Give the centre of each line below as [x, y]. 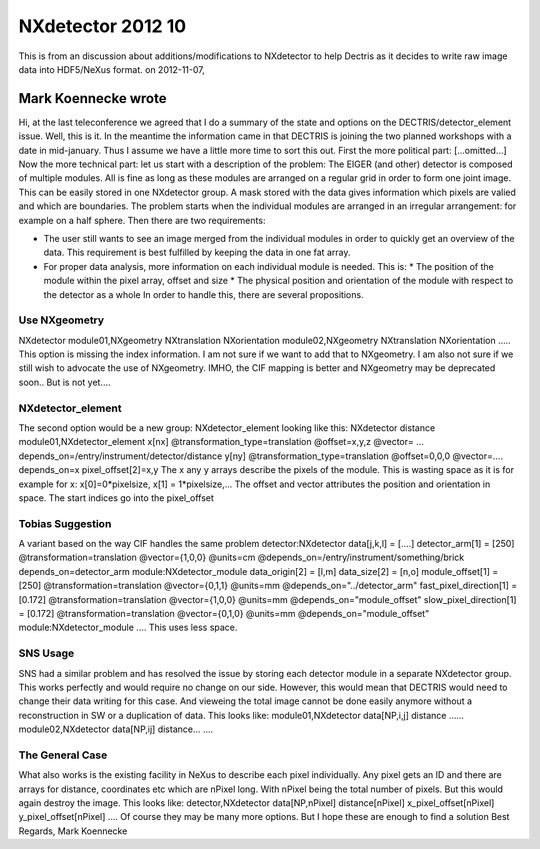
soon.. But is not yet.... [64, 382]
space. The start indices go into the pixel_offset [116, 497]
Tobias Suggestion [65, 523]
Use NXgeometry [61, 320]
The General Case [63, 755]
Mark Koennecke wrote [92, 98]
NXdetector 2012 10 [102, 26]
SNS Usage [46, 653]
